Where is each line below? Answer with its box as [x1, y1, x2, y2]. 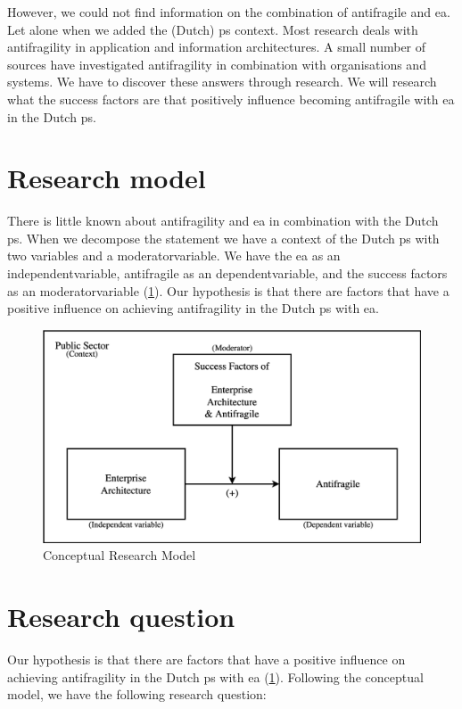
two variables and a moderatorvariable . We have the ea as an [7, 246, 341, 265]
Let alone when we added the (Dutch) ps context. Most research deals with [7, 20, 418, 38]
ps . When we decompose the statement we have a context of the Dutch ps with [7, 228, 440, 247]
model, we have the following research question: [7, 685, 267, 704]
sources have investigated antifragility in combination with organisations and [7, 54, 426, 73]
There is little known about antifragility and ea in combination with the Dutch [7, 211, 439, 230]
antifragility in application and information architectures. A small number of [7, 37, 426, 56]
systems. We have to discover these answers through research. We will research [7, 72, 437, 91]
